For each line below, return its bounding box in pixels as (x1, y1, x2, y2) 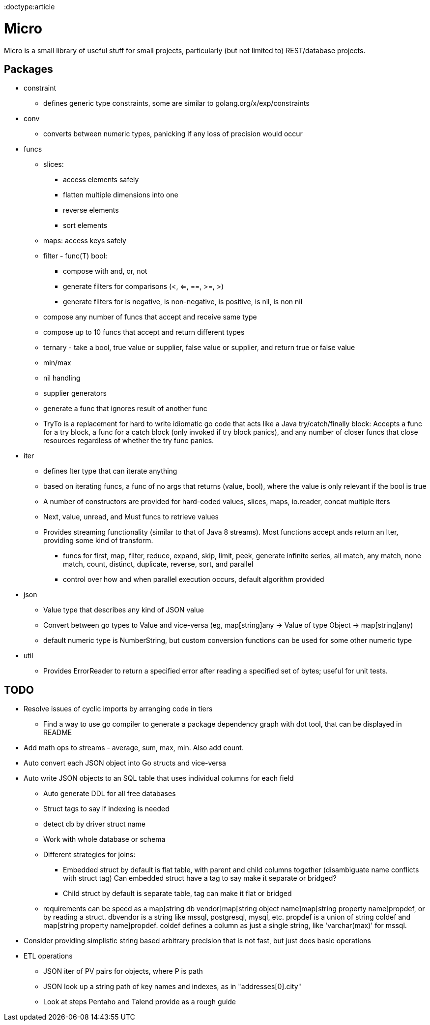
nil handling (43, 374, 81, 383)
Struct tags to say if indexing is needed (43, 804, 170, 813)
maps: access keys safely (43, 236, 126, 245)
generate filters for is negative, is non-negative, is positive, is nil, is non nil (63, 297, 303, 306)
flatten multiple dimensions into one (63, 191, 178, 199)
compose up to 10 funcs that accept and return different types (43, 328, 245, 337)
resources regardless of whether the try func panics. (43, 436, 214, 445)
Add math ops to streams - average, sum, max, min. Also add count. (24, 743, 244, 752)
